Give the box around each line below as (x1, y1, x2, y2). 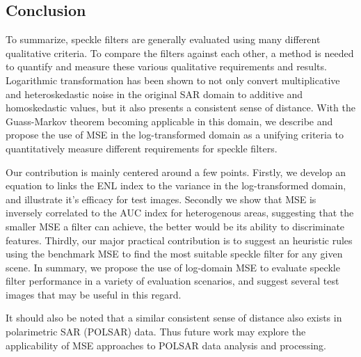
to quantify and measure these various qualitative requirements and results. (6, 59, 327, 74)
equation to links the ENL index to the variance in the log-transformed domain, (6, 178, 346, 193)
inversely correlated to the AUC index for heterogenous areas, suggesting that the (6, 205, 354, 220)
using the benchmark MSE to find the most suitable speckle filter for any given (6, 246, 343, 261)
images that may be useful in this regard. (6, 287, 182, 301)
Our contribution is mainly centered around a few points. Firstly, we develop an (6, 164, 346, 179)
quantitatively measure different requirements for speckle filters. (6, 141, 278, 155)
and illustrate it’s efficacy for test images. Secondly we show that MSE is (6, 191, 316, 206)
